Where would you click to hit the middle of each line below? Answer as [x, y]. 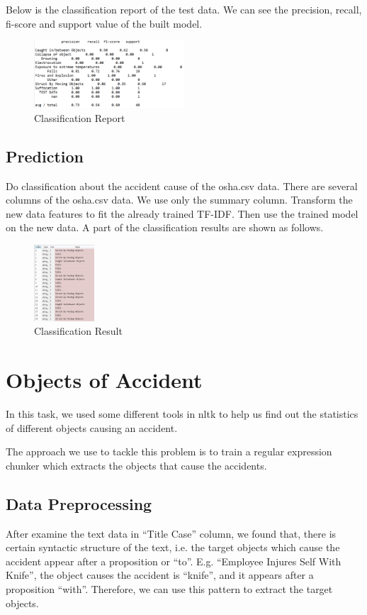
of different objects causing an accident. [92, 427]
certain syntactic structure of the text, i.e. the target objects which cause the [173, 547]
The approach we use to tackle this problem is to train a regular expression [169, 451]
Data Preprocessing [79, 503]
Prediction [45, 156]
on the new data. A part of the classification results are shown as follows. [165, 227]
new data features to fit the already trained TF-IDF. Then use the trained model [182, 213]
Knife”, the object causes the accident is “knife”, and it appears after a [160, 575]
